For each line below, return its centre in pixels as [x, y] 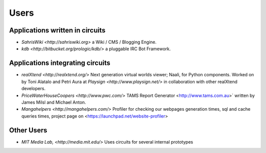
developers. [33, 89]
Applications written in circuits [57, 30]
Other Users [28, 130]
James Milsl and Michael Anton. [54, 102]
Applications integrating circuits [60, 63]
